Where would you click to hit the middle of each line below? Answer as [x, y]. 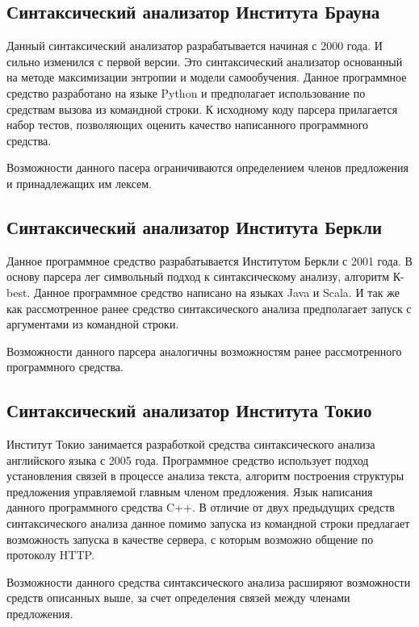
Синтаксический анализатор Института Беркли [195, 226]
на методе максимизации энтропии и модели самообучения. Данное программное [207, 77]
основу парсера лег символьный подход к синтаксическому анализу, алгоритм [198, 276]
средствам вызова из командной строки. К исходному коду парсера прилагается [202, 109]
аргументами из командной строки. [93, 324]
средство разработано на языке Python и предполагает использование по [186, 92]
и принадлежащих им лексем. [80, 183]
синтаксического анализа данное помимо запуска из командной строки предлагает [208, 523]
